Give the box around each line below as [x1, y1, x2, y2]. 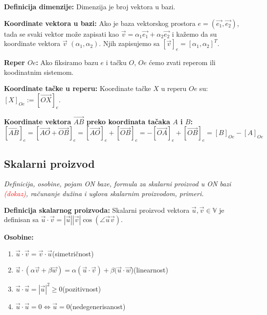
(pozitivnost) [62, 283, 101, 293]
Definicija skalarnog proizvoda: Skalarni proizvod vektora [4, 204, 190, 215]
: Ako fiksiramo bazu [36, 57, 98, 67]
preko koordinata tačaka [87, 116, 170, 126]
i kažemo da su [172, 28, 217, 39]
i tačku [106, 57, 127, 67]
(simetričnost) [52, 248, 94, 258]
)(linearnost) [131, 265, 168, 275]
